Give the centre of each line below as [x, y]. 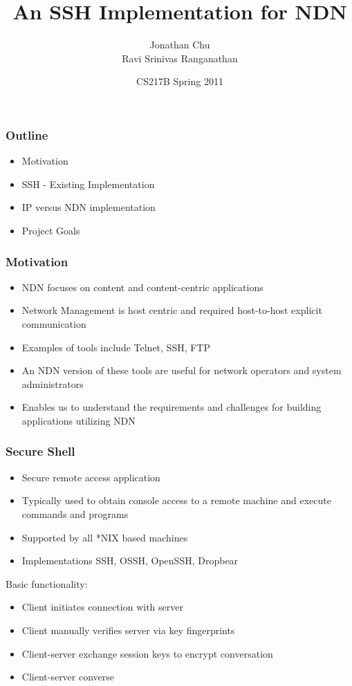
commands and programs [75, 513]
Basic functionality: [47, 583]
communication [54, 323]
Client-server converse [68, 677]
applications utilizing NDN [78, 420]
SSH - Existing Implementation [88, 184]
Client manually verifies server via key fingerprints [128, 630]
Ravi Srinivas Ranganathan [180, 58]
